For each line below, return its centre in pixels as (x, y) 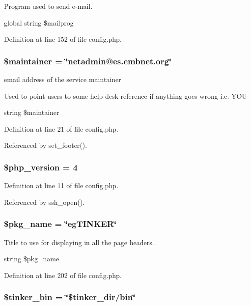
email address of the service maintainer (63, 79)
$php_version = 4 (41, 167)
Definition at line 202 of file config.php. (63, 275)
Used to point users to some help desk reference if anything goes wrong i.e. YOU (125, 96)
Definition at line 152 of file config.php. (63, 39)
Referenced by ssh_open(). (44, 202)
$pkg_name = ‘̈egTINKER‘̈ (60, 224)
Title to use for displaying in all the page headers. (79, 242)
